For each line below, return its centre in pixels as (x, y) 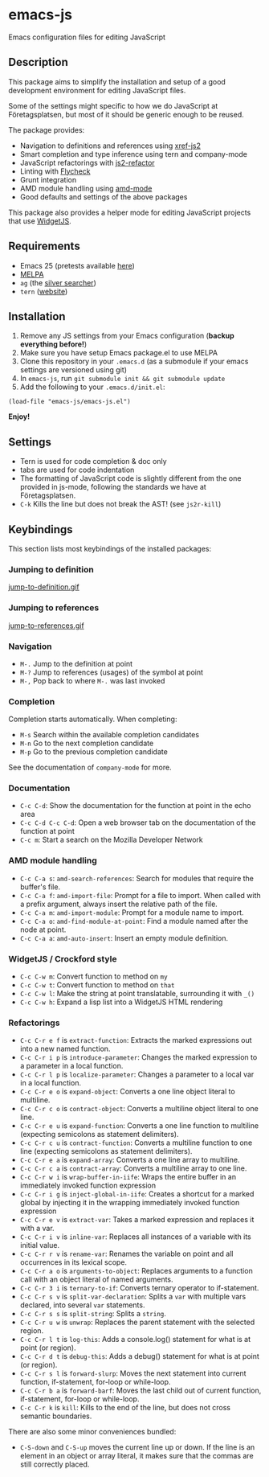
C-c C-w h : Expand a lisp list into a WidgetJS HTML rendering (121, 1002)
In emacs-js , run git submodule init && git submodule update (122, 379)
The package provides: (47, 129)
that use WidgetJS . (40, 221)
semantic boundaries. (56, 1416)
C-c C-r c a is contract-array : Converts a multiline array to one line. (133, 1168)
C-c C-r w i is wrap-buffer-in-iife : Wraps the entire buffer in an (128, 1177)
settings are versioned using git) (73, 370)
